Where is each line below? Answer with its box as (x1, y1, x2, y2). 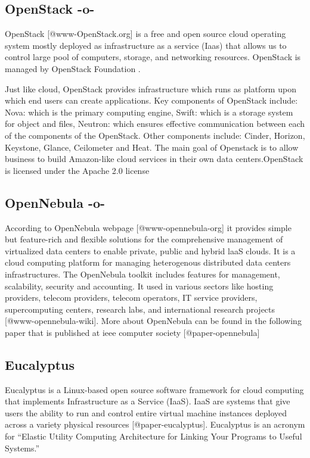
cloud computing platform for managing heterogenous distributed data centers (5, 256, 291, 269)
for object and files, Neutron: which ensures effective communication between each (5, 117, 305, 130)
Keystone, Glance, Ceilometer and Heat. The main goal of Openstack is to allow (5, 141, 299, 153)
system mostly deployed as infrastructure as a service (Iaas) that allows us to (5, 39, 287, 51)
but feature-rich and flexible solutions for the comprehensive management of (5, 233, 283, 245)
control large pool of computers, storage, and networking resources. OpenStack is (5, 51, 301, 63)
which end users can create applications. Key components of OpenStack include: (5, 94, 298, 107)
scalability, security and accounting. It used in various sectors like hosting (5, 279, 274, 292)
